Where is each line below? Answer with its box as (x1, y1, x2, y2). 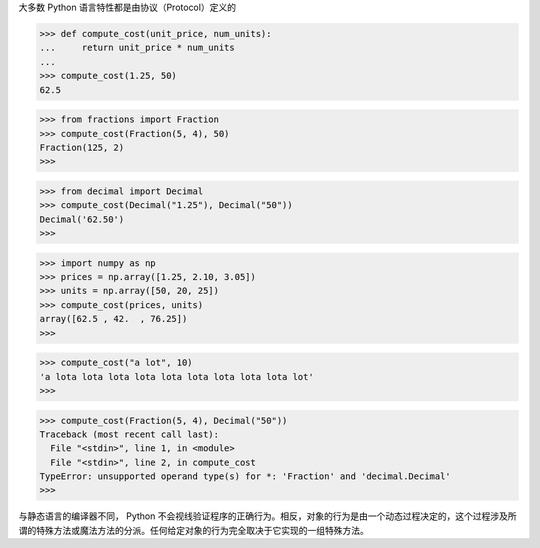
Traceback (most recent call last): (39, 428, 220, 440)
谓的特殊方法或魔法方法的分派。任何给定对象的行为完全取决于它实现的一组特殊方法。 (18, 524, 369, 536)
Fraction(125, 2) (39, 141, 125, 153)
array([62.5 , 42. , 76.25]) (39, 313, 188, 325)
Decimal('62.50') (39, 213, 125, 225)
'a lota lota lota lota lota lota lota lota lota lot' (39, 371, 314, 382)
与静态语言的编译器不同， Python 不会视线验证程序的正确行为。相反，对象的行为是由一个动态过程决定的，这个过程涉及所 (18, 510, 517, 522)
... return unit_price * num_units (39, 42, 235, 54)
